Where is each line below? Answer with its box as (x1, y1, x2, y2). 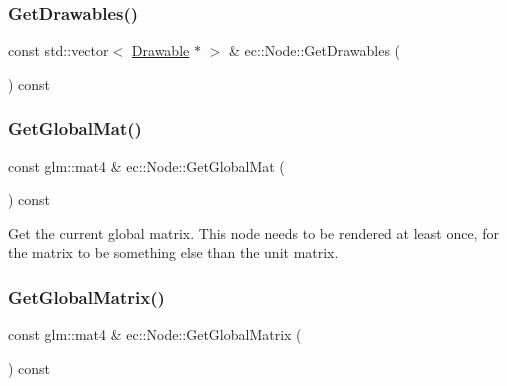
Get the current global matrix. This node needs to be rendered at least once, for (8, 222, 499, 243)
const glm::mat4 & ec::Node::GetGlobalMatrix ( (8, 324, 302, 345)
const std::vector (8, 40, 109, 61)
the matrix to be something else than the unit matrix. (8, 242, 339, 263)
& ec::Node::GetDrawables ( (228, 40, 401, 61)
